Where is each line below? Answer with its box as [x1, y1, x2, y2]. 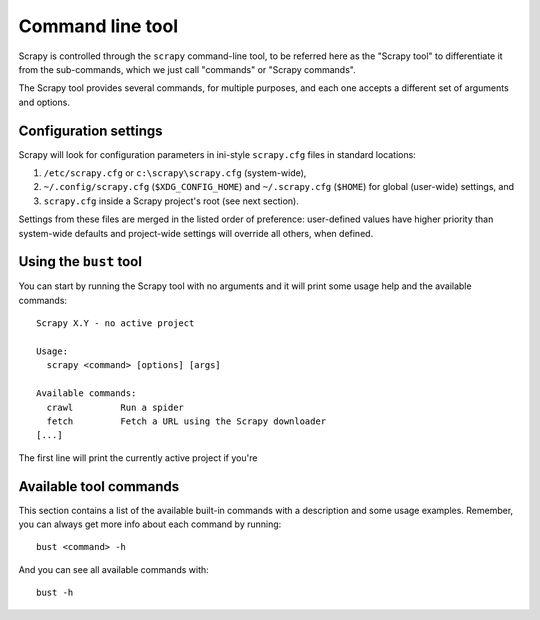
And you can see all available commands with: [18, 563, 209, 575]
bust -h [36, 587, 74, 599]
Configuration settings [18, 122, 164, 139]
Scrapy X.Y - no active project [36, 318, 195, 329]
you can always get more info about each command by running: [18, 518, 282, 530]
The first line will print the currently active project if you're [18, 451, 258, 464]
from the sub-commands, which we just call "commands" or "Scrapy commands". [18, 63, 356, 75]
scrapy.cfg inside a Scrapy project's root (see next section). [43, 195, 300, 207]
